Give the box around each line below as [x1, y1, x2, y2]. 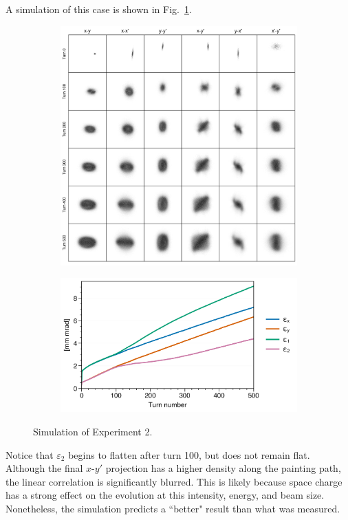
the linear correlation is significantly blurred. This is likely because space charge [6, 474, 342, 488]
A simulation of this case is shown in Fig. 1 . [6, 2, 192, 16]
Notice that [6, 447, 54, 462]
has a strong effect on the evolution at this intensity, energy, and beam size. [6, 488, 325, 502]
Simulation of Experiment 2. [33, 424, 153, 439]
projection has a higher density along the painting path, [105, 461, 341, 475]
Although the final [6, 461, 83, 475]
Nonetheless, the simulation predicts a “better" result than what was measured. [6, 501, 340, 515]
